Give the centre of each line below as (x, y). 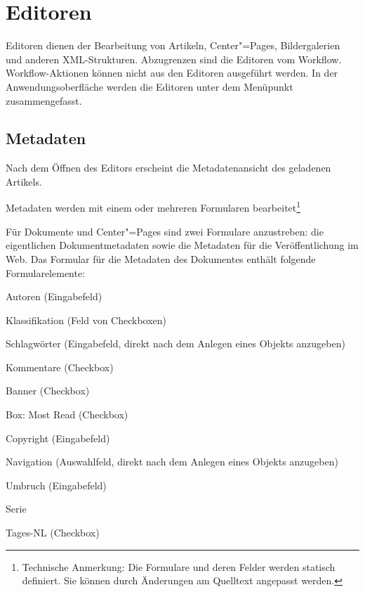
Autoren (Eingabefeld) (54, 296)
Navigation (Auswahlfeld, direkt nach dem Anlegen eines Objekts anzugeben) (172, 462)
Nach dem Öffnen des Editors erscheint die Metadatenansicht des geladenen (168, 168)
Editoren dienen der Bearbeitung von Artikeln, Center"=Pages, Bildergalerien (173, 45)
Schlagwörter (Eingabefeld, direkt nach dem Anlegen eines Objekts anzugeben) (175, 343)
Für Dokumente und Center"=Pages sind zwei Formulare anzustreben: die (165, 231)
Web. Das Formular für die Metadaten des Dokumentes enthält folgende (161, 258)
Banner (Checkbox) (48, 391)
